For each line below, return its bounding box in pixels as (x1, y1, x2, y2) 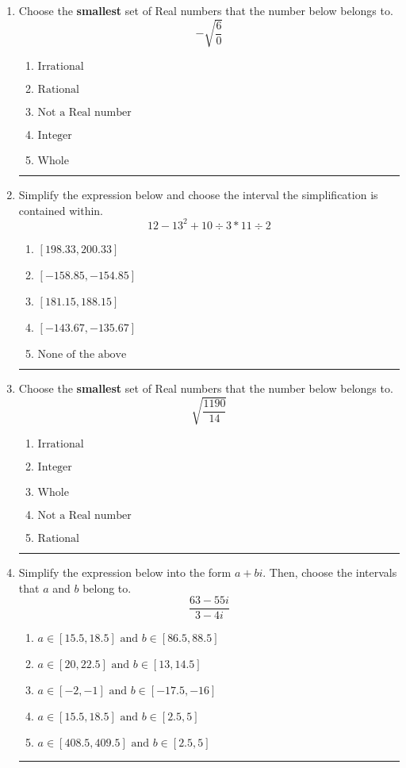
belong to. (82, 579, 132, 596)
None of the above (37, 348, 127, 360)
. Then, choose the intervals (262, 563, 397, 580)
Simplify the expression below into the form (18, 563, 232, 580)
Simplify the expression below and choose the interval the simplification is (18, 186, 378, 203)
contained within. (18, 202, 103, 218)
